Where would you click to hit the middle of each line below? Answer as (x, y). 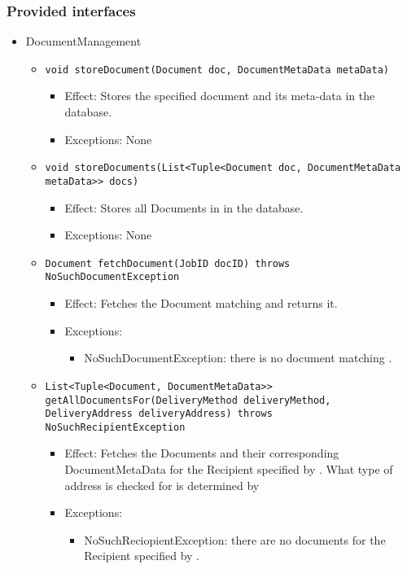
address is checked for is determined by (162, 485)
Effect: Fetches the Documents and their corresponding (202, 453)
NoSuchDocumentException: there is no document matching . (238, 358)
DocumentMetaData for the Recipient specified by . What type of (229, 469)
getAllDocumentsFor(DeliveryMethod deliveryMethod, (188, 400)
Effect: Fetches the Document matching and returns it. (201, 303)
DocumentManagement (83, 41)
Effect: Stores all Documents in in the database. (184, 207)
